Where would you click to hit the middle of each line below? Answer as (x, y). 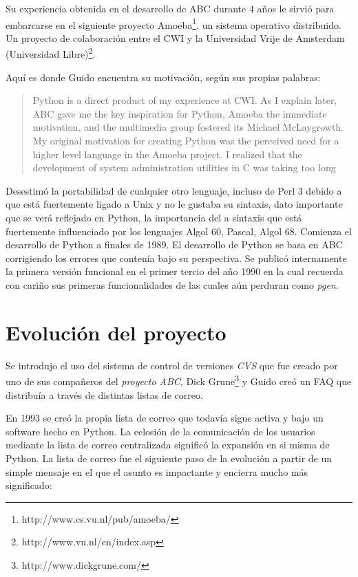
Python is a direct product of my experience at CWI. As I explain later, (185, 100)
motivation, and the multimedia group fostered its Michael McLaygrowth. (188, 127)
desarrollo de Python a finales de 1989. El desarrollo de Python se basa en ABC (174, 244)
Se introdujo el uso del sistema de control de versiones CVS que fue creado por (172, 365)
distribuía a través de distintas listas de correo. (104, 394)
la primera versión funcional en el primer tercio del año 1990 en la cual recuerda (175, 271)
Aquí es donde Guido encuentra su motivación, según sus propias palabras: (163, 77)
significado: (29, 485)
